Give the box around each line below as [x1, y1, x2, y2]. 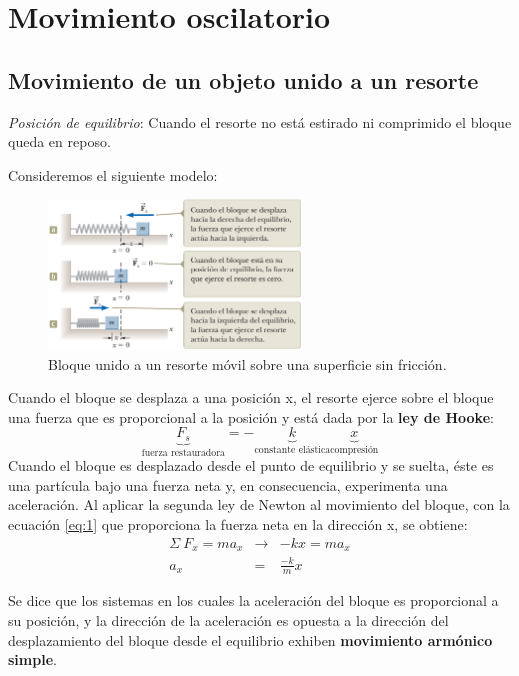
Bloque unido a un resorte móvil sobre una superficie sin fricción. [48, 353, 447, 374]
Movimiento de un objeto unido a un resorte [8, 64, 479, 95]
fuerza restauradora [141, 447, 225, 458]
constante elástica [254, 445, 331, 456]
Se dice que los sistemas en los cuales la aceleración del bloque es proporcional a [8, 590, 499, 611]
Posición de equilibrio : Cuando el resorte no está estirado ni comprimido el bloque [8, 111, 512, 132]
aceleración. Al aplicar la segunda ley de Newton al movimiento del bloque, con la [8, 494, 510, 515]
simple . [8, 649, 57, 670]
